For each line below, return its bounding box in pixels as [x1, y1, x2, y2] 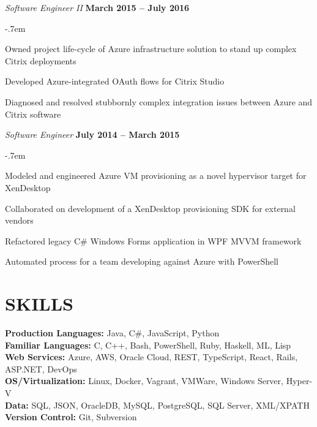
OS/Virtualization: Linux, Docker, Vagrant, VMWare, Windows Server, [5, 374, 283, 387]
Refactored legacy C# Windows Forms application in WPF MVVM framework [5, 234, 302, 247]
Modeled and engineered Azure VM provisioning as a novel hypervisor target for [5, 169, 307, 182]
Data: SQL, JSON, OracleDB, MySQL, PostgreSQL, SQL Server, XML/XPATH [5, 398, 310, 411]
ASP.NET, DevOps [5, 362, 77, 375]
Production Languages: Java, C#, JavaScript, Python [5, 327, 220, 339]
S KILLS [5, 291, 73, 316]
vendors [5, 214, 34, 227]
